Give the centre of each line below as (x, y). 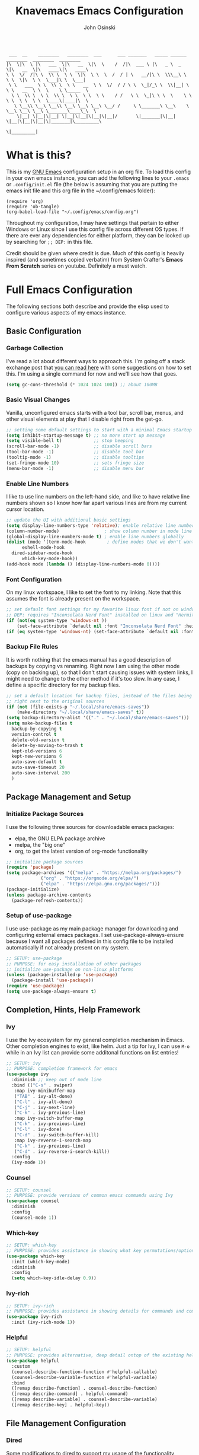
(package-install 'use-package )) (53, 980)
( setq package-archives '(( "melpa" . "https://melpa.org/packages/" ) (94, 873)
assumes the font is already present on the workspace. (73, 599)
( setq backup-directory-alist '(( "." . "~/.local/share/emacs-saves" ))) (98, 718)
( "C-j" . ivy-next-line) (45, 1107)
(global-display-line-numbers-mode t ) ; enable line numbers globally (95, 536)
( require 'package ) (30, 868)
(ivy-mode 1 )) (29, 1162)
